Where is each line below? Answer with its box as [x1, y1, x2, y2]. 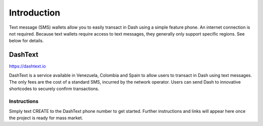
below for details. [9, 38, 44, 44]
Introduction [9, 7, 60, 18]
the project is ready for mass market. [9, 115, 83, 121]
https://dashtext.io [9, 63, 46, 69]
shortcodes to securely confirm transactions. [9, 86, 99, 92]
